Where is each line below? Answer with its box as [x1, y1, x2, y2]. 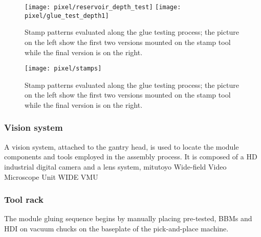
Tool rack [4, 193, 44, 206]
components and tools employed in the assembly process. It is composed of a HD [4, 151, 257, 162]
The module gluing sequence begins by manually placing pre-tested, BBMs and [4, 213, 252, 224]
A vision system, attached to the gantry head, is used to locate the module [4, 141, 239, 152]
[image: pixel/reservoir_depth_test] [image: [25, 4, 181, 11]
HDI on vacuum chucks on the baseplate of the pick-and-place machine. [4, 223, 229, 233]
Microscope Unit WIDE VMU [4, 171, 98, 182]
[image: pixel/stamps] [25, 65, 102, 73]
